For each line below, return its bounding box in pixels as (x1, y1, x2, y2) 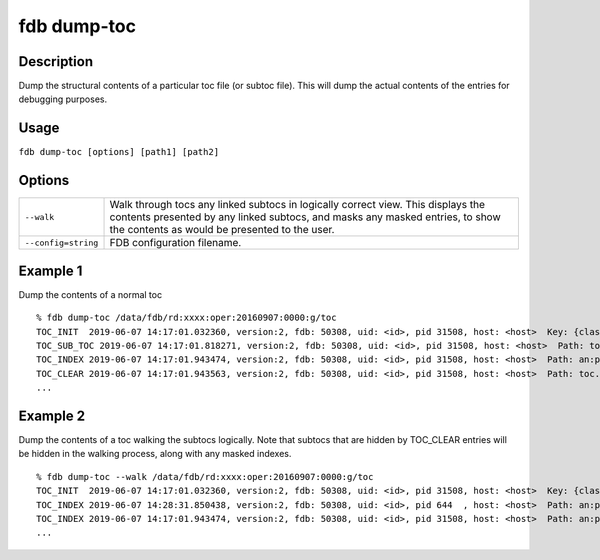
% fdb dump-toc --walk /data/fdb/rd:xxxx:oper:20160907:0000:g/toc (36, 471, 374, 482)
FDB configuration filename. (109, 236, 242, 250)
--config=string (24, 237, 99, 248)
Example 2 (18, 407, 85, 424)
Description (18, 53, 94, 70)
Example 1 (18, 262, 83, 279)
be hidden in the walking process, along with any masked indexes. (18, 448, 292, 460)
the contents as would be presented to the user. (109, 223, 335, 237)
